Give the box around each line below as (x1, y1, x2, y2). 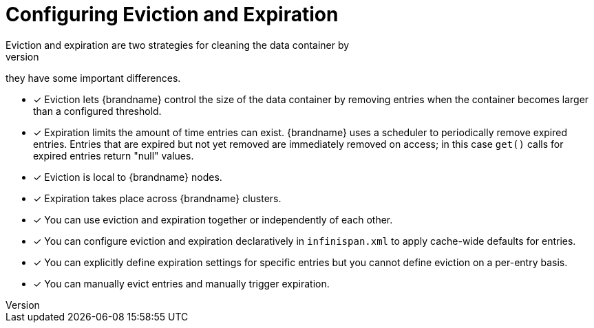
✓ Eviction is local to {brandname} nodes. (33, 171, 222, 183)
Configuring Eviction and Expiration (6, 3, 339, 26)
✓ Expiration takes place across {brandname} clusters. (33, 192, 282, 204)
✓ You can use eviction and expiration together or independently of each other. (33, 213, 393, 226)
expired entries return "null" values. (33, 149, 194, 162)
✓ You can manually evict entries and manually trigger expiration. (33, 277, 330, 289)
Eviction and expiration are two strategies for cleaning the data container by (6, 39, 350, 51)
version (6, 50, 39, 63)
